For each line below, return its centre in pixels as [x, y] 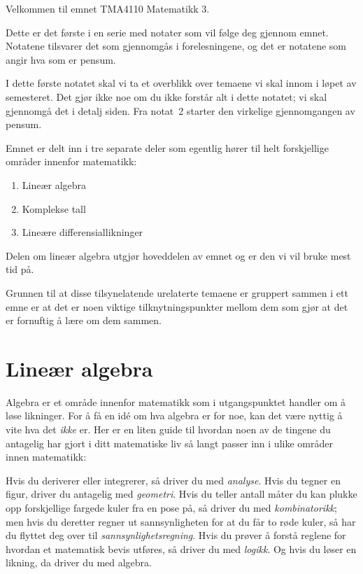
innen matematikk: [46, 457]
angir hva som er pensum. [61, 59]
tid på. [20, 269]
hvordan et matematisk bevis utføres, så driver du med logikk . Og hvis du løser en [181, 548]
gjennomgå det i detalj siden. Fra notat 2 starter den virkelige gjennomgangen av [180, 110]
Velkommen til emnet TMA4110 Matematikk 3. [108, 8]
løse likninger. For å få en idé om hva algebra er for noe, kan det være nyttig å [174, 415]
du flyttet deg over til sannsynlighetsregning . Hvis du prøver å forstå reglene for [176, 535]
